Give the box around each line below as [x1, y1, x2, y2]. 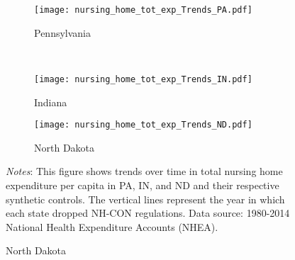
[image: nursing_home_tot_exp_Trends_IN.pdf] [34, 74, 252, 84]
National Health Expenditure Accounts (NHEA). [6, 219, 218, 234]
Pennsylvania [34, 25, 91, 40]
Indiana [34, 94, 67, 109]
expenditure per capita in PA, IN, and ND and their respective [6, 177, 279, 192]
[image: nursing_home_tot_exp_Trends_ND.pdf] [34, 120, 252, 130]
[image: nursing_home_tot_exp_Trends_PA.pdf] [34, 5, 252, 15]
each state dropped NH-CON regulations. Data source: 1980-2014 [6, 205, 290, 220]
